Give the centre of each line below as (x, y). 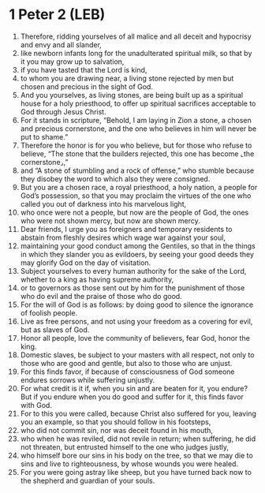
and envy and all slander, (61, 44)
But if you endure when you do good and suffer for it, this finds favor (132, 397)
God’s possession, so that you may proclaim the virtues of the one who (136, 196)
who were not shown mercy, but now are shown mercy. (110, 220)
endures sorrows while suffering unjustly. (88, 379)
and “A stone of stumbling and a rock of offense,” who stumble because (137, 170)
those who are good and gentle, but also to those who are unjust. (126, 363)
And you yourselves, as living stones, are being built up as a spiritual (132, 95)
